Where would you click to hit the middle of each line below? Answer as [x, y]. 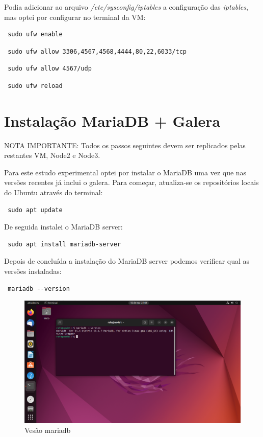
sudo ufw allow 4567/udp [50, 69]
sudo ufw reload [35, 86]
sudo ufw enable [35, 34]
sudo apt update [35, 210]
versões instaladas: [33, 271]
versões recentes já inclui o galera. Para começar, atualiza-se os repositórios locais [131, 182]
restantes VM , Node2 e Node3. [52, 155]
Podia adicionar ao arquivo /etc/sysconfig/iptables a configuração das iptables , [126, 7]
